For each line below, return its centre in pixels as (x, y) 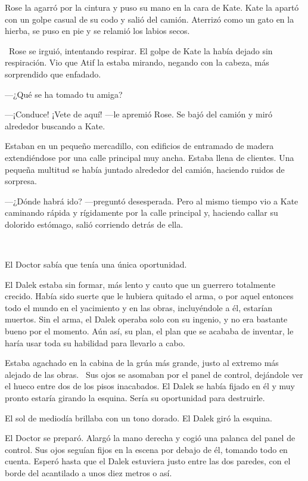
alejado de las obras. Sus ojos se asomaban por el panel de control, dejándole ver (154, 374)
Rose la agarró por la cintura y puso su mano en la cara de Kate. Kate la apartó (152, 7)
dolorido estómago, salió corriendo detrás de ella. (94, 224)
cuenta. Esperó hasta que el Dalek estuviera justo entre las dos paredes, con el (148, 461)
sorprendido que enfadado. (53, 74)
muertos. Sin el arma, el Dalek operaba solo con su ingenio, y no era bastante (146, 319)
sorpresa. (21, 181)
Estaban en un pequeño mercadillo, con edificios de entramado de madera (139, 146)
